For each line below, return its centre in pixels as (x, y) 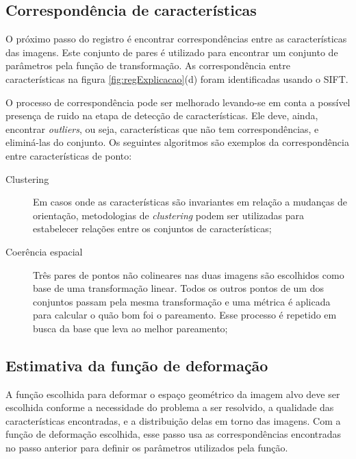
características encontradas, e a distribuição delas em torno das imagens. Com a (173, 420)
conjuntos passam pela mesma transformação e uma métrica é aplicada (182, 301)
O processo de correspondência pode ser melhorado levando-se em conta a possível (178, 102)
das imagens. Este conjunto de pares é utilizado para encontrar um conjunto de (172, 52)
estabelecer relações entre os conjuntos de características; (152, 228)
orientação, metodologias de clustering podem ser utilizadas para (168, 215)
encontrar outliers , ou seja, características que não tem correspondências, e (162, 128)
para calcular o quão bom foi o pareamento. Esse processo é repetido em (185, 315)
